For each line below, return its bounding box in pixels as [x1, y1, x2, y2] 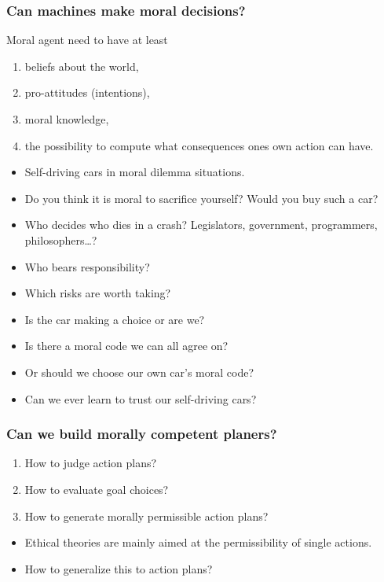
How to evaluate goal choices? [24, 481, 169, 497]
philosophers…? [24, 231, 97, 248]
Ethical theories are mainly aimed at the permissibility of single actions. [24, 534, 372, 551]
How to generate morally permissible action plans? [24, 507, 269, 524]
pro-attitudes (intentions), [24, 84, 150, 101]
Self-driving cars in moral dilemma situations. [24, 164, 245, 180]
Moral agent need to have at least [6, 31, 168, 48]
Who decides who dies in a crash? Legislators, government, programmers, [24, 216, 378, 233]
